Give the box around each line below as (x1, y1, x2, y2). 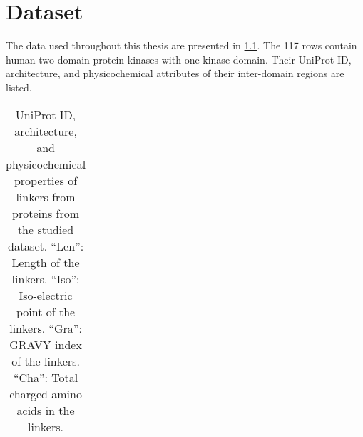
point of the (16, 303, 76, 320)
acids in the (16, 401, 75, 418)
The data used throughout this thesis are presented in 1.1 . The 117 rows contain (6, 38, 357, 53)
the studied (17, 221, 74, 238)
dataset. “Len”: (8, 237, 84, 254)
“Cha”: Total (13, 368, 78, 386)
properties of (14, 171, 78, 189)
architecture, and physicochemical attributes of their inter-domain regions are (6, 66, 344, 81)
